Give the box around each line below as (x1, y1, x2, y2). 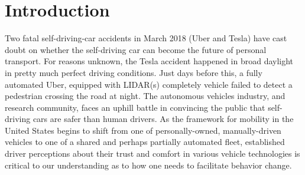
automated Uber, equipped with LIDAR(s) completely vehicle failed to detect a (5, 78, 293, 90)
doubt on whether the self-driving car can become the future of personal (5, 43, 267, 55)
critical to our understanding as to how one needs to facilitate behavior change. (5, 159, 292, 171)
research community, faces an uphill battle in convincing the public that (5, 101, 265, 113)
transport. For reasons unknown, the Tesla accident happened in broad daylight (5, 55, 294, 67)
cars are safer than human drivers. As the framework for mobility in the (33, 113, 294, 125)
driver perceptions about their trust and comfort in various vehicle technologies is (5, 147, 300, 160)
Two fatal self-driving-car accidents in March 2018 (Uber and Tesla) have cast (5, 32, 287, 44)
